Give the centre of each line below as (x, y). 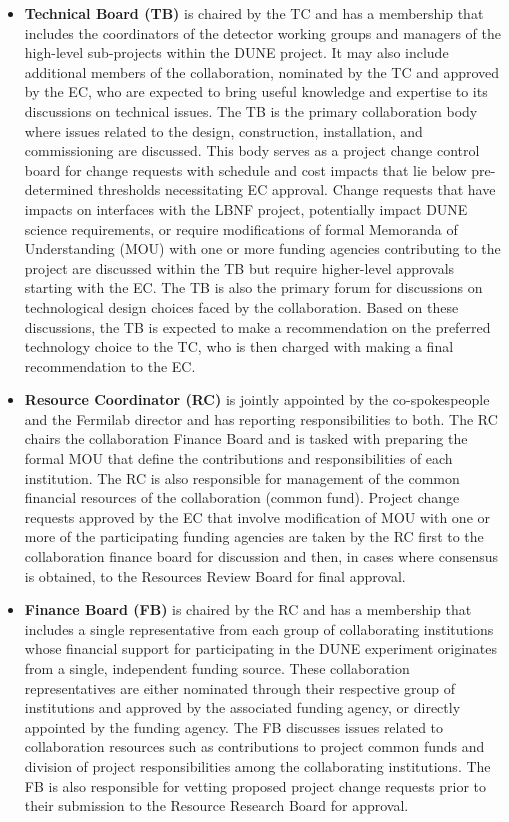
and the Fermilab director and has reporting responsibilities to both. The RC (261, 418)
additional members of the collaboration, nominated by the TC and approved (262, 71)
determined (59, 189)
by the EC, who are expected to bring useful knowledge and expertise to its (256, 91)
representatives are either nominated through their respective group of (240, 687)
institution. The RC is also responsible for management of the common (242, 477)
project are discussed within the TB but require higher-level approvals (239, 267)
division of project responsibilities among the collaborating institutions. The (257, 765)
